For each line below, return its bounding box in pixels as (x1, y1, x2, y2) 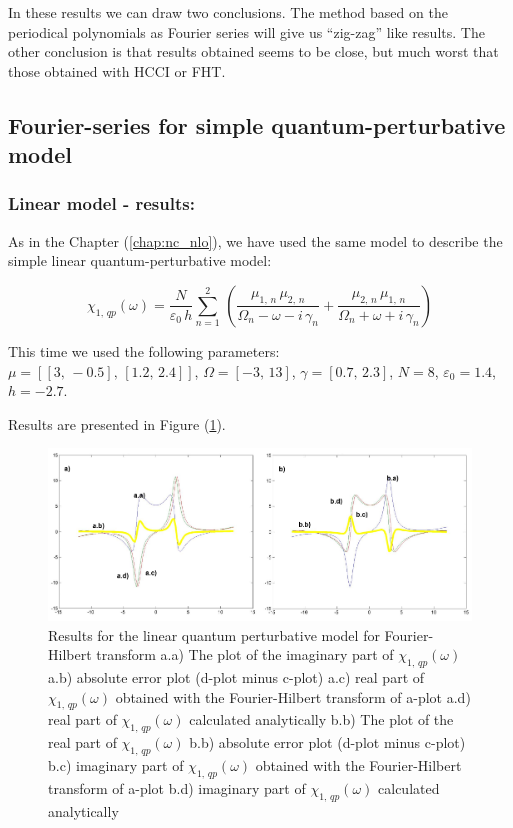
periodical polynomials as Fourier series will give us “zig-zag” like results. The (8, 21, 485, 42)
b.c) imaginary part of (48, 754, 184, 775)
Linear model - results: (8, 191, 195, 216)
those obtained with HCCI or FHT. (8, 60, 226, 81)
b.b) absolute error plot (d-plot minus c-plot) (189, 732, 466, 753)
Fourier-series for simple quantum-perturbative (8, 109, 506, 140)
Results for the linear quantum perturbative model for (48, 624, 380, 645)
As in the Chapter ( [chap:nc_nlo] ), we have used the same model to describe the (8, 230, 503, 251)
